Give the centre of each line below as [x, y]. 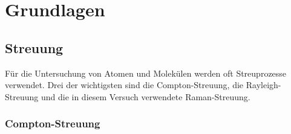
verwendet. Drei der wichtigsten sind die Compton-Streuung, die [124, 85]
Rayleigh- [263, 85]
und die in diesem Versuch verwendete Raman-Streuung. [145, 96]
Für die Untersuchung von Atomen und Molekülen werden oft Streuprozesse [146, 73]
